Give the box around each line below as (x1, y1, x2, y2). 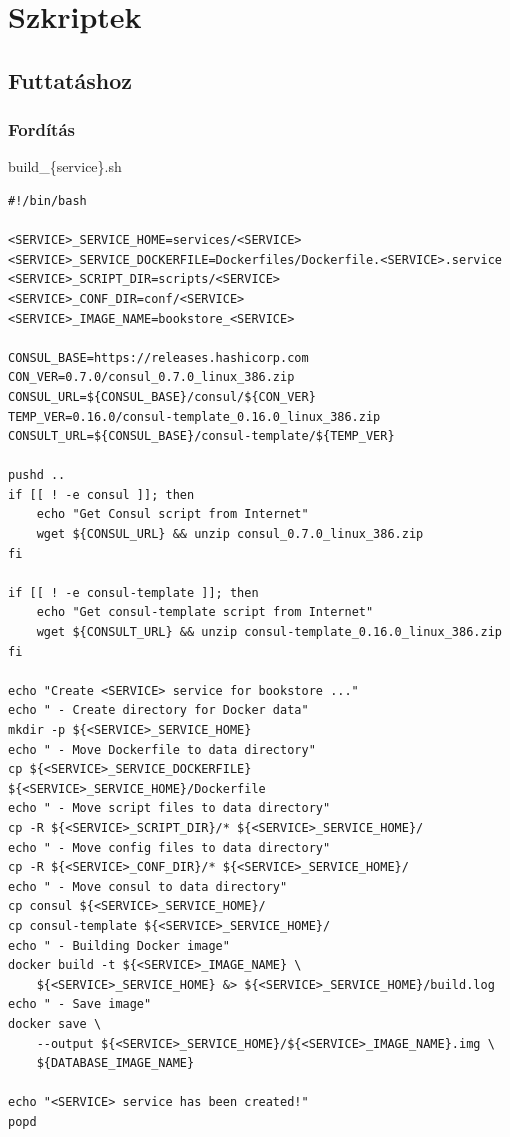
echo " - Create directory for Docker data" (8, 703, 309, 718)
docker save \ (8, 1016, 102, 1031)
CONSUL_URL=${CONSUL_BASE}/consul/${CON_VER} (8, 389, 316, 404)
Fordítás (8, 117, 75, 142)
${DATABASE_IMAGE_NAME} (36, 1056, 195, 1071)
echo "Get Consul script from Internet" (36, 507, 309, 522)
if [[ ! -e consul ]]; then (8, 487, 195, 502)
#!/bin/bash (8, 193, 87, 208)
